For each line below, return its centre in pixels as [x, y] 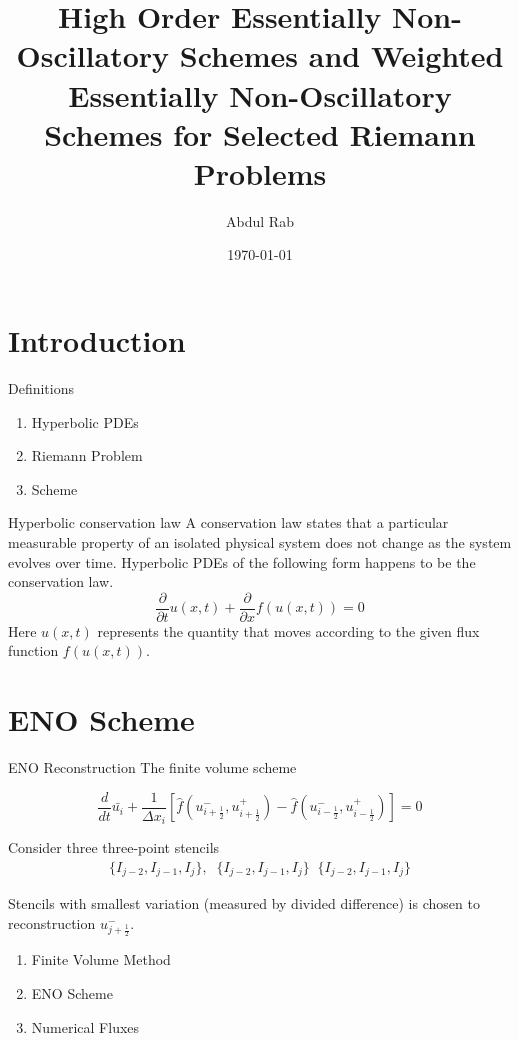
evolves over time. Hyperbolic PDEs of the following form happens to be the [242, 561]
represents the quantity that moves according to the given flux [288, 630]
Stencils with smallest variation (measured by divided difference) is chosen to [244, 903]
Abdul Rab [260, 220]
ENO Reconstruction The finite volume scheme [152, 767]
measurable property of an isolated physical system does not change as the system [260, 541]
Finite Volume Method [101, 959]
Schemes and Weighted [341, 55]
